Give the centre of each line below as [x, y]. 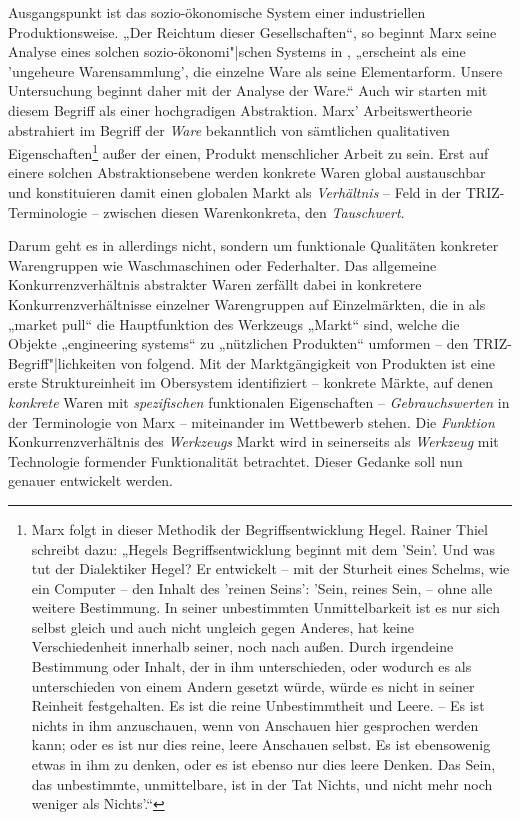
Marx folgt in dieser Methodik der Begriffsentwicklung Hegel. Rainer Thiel [259, 528]
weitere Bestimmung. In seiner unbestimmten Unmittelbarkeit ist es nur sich [265, 607]
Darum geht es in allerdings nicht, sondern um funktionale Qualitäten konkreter [253, 245]
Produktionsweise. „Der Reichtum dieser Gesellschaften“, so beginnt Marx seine [252, 31]
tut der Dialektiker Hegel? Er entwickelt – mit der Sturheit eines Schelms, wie [270, 568]
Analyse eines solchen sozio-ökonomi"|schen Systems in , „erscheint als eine [237, 51]
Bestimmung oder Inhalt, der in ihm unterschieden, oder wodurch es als [251, 666]
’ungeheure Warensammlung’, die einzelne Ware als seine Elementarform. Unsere [255, 70]
